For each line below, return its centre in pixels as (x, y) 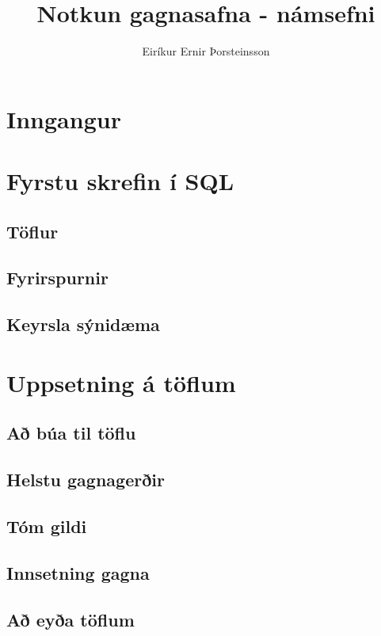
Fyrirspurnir (57, 278)
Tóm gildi (47, 526)
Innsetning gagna (78, 572)
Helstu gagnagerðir (86, 480)
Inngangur (64, 118)
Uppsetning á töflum (121, 382)
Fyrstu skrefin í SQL (120, 181)
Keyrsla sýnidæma (83, 324)
